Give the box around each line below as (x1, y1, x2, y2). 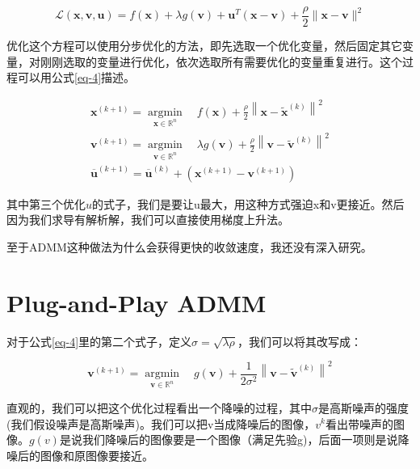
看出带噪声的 (325, 415, 393, 432)
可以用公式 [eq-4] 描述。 (17, 69, 136, 86)
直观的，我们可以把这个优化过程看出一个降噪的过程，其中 (6, 399, 312, 416)
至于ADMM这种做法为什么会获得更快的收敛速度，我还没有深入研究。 (6, 239, 372, 255)
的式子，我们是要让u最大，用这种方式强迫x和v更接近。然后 (92, 195, 405, 212)
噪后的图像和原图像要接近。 (6, 446, 153, 463)
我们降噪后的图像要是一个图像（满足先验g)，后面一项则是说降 (82, 431, 409, 448)
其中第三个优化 (6, 195, 86, 212)
